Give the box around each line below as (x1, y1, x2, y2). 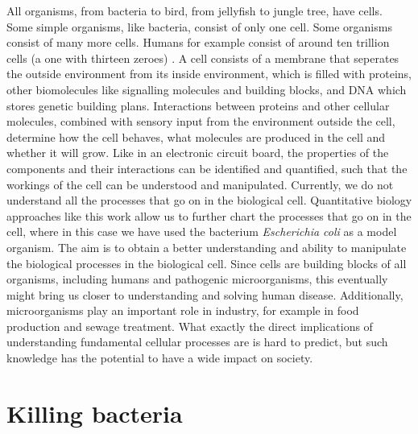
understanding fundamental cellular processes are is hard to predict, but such (6, 333, 388, 350)
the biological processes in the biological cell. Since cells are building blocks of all (6, 254, 407, 271)
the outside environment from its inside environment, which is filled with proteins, (6, 65, 412, 82)
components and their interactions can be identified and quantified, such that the (6, 159, 408, 176)
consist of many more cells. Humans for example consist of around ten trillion (6, 34, 390, 51)
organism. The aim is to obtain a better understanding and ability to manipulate (6, 238, 407, 255)
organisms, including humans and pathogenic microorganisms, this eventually (6, 271, 388, 287)
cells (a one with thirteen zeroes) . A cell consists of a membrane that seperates (6, 49, 399, 66)
